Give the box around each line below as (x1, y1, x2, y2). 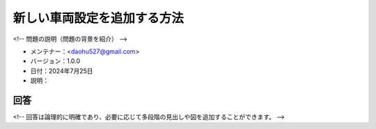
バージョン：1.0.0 (30, 57, 81, 65)
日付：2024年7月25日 (30, 67, 93, 75)
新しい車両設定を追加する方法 (13, 10, 185, 26)
